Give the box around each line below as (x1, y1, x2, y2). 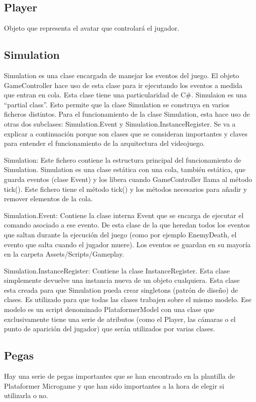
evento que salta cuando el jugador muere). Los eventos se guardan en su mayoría (4, 239, 251, 249)
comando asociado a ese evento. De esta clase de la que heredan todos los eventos (4, 220, 250, 230)
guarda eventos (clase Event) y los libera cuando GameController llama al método (4, 174, 253, 184)
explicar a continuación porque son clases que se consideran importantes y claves (4, 128, 248, 138)
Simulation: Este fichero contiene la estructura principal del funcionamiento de (4, 154, 241, 165)
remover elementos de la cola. (4, 193, 93, 204)
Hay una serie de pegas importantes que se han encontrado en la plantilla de (4, 371, 235, 381)
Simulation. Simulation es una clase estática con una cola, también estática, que (4, 164, 246, 175)
